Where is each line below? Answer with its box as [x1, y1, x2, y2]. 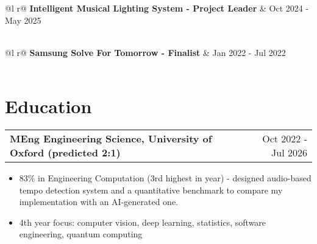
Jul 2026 [271, 145, 307, 160]
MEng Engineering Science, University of [10, 131, 212, 146]
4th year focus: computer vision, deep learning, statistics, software [19, 215, 266, 228]
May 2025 [5, 13, 41, 26]
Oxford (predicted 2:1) [10, 145, 121, 160]
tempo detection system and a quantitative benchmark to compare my [19, 183, 283, 196]
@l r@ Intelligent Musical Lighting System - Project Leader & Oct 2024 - [5, 2, 309, 14]
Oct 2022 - [262, 131, 307, 146]
